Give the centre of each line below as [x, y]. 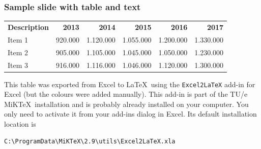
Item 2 [18, 52]
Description [28, 27]
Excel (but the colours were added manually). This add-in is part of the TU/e [126, 94]
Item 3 [18, 65]
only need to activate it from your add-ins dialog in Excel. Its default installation [130, 114]
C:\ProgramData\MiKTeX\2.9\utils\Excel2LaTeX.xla [90, 141]
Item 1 [18, 39]
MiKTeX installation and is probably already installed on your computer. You [126, 104]
